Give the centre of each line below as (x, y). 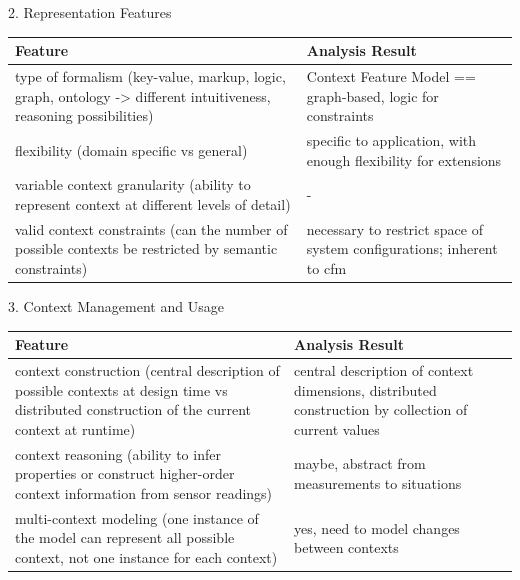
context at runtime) (75, 428)
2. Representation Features (90, 12)
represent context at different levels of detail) (153, 204)
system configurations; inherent (402, 248)
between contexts (346, 547)
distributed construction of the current (133, 409)
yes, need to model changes (377, 527)
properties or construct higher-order (125, 473)
